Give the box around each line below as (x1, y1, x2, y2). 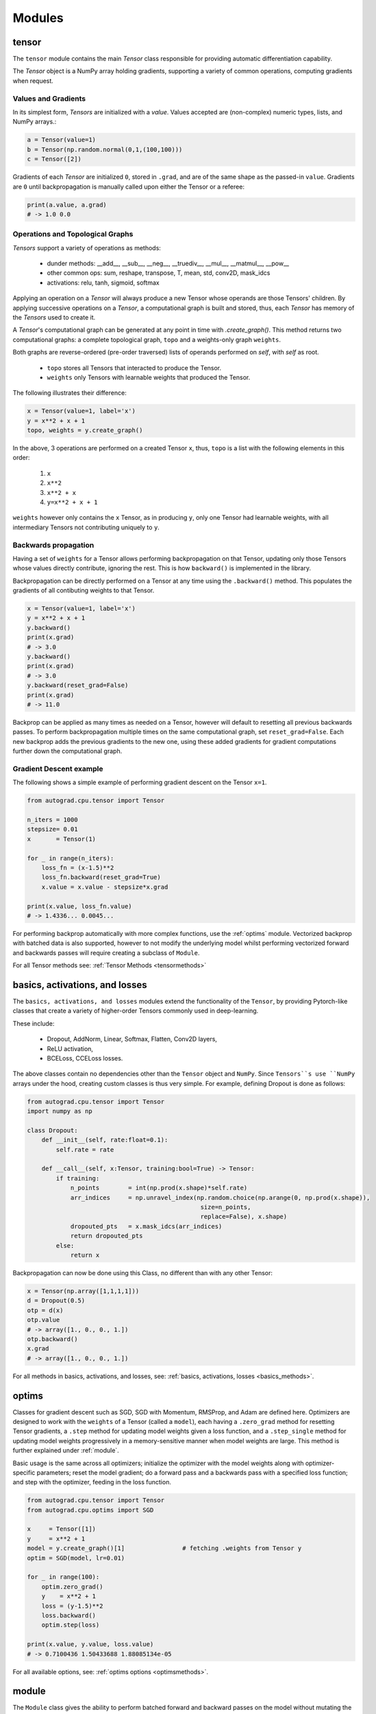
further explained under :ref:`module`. (12, 1447, 119, 1455)
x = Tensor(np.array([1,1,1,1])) (27, 1287, 140, 1295)
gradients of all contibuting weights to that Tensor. (12, 586, 155, 594)
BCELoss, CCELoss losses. (47, 1054, 123, 1062)
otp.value (27, 1316, 60, 1324)
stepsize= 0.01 (27, 825, 78, 833)
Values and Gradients (12, 93, 86, 103)
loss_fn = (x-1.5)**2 (41, 864, 114, 872)
